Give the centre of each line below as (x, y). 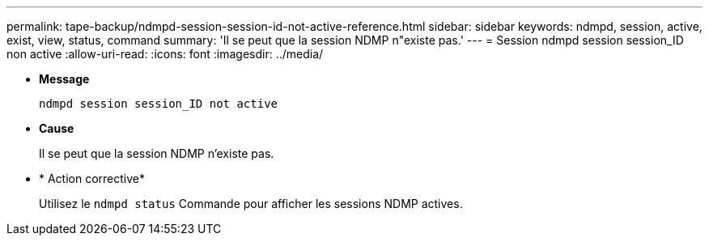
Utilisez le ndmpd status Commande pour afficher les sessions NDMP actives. (251, 204)
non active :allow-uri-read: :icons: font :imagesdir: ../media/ (165, 54)
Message (64, 79)
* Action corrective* (92, 178)
